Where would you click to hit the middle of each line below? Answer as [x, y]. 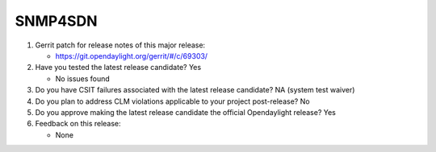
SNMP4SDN [56, 21]
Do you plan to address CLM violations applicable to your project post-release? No [172, 101]
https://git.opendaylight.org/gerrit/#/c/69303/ [132, 55]
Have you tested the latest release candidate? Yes [118, 68]
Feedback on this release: [78, 124]
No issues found [83, 78]
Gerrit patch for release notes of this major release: [120, 45]
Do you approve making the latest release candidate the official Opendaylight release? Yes [186, 112]
